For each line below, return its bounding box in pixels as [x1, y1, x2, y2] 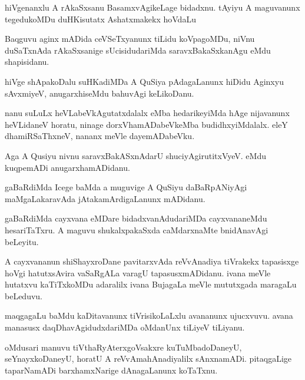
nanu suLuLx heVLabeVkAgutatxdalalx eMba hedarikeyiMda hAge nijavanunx [5, 107, 290, 119]
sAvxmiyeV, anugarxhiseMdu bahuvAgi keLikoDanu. [5, 87, 194, 99]
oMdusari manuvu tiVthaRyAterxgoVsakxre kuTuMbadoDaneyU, [5, 341, 242, 353]
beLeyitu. [5, 235, 39, 247]
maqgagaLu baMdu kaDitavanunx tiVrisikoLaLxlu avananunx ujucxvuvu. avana [5, 309, 293, 322]
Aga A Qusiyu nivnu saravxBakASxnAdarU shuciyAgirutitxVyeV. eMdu [5, 149, 266, 161]
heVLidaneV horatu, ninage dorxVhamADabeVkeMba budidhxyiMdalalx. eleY [5, 118, 288, 130]
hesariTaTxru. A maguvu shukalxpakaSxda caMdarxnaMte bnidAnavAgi [5, 223, 268, 236]
